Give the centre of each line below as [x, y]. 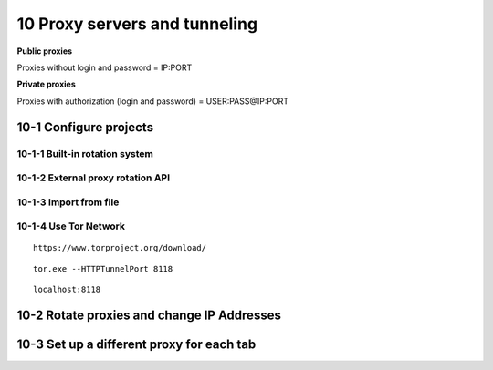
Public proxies [45, 51]
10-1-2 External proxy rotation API [94, 178]
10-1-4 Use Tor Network [71, 226]
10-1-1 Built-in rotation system [85, 153]
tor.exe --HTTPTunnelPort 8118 [103, 268]
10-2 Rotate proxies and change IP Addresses [149, 315]
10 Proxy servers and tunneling [137, 24]
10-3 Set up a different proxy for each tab [136, 344]
